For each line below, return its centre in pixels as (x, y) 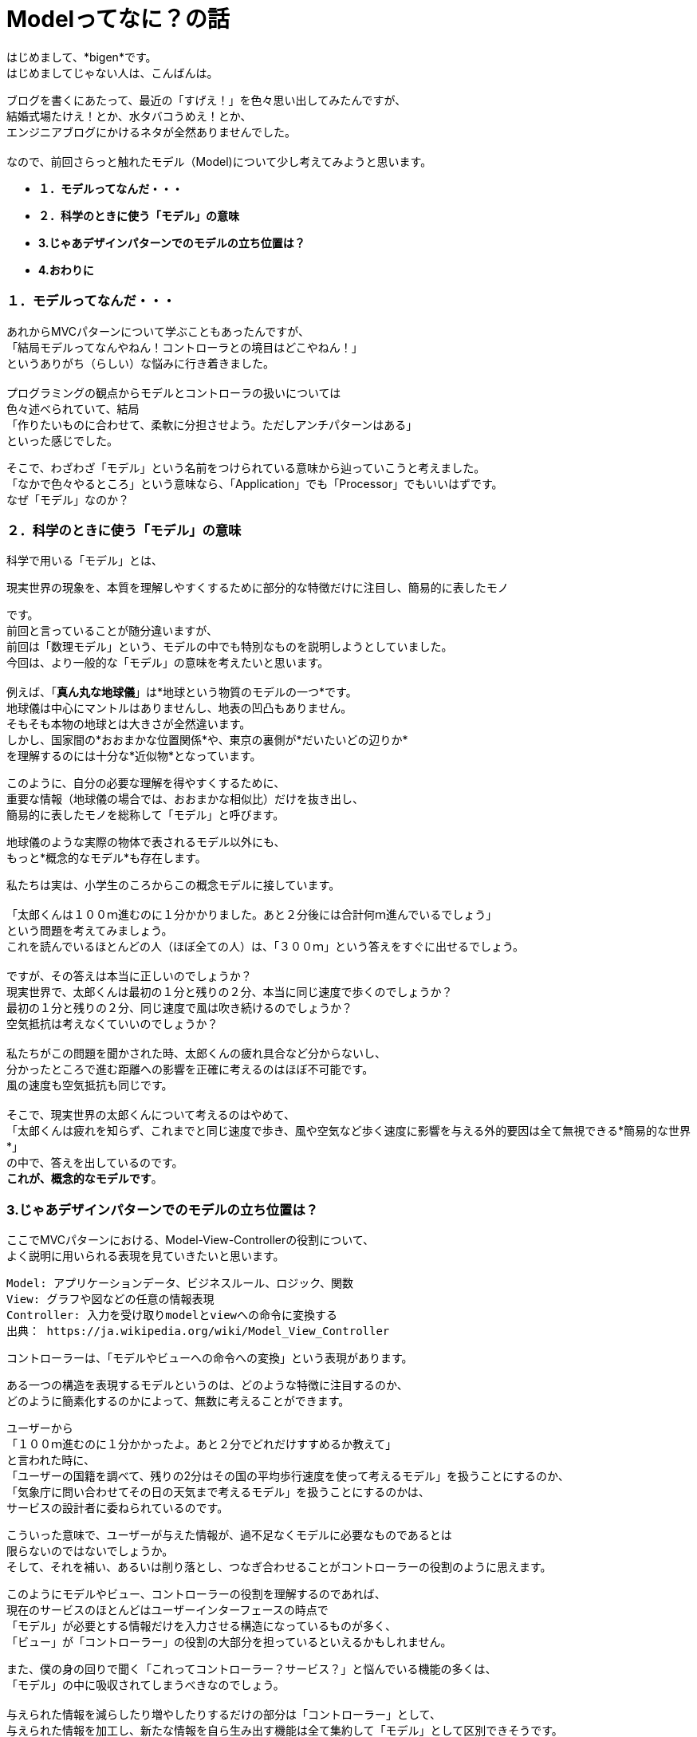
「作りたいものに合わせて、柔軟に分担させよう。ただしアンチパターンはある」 (212, 424)
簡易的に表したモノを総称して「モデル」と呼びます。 (146, 815)
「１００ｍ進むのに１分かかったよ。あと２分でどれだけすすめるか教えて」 (202, 1444)
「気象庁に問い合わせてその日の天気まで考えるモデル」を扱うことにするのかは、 (218, 1492)
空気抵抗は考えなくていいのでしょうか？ (112, 1024)
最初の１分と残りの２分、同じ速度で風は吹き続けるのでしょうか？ (179, 1008)
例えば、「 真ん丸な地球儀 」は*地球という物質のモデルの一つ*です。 (182, 692)
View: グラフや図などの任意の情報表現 (110, 1299)
